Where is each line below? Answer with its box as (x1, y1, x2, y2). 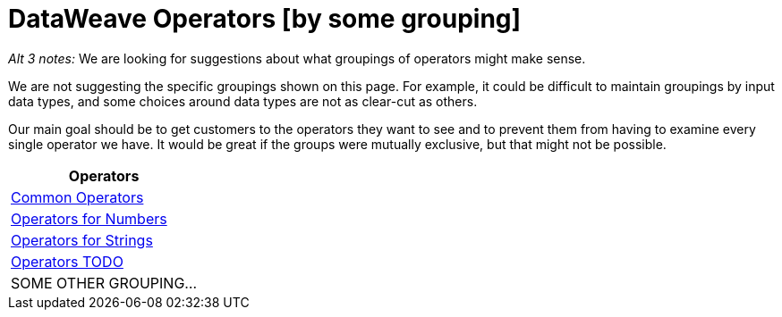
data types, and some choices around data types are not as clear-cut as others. (8, 93, 478, 109)
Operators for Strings (11, 230, 153, 249)
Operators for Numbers (11, 209, 167, 228)
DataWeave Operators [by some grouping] (8, 4, 522, 34)
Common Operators (11, 188, 144, 206)
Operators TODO (11, 252, 123, 271)
